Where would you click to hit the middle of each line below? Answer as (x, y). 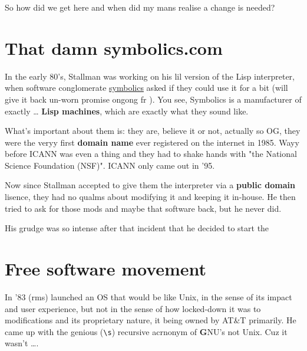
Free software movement (106, 269)
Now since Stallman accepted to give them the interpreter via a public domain (150, 185)
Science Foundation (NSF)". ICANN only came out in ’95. (110, 165)
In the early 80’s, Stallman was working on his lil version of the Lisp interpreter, (150, 76)
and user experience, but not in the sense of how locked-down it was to (133, 308)
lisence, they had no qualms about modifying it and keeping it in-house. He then (150, 197)
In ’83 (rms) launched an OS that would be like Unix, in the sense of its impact (148, 296)
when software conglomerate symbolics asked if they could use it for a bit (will (146, 88)
